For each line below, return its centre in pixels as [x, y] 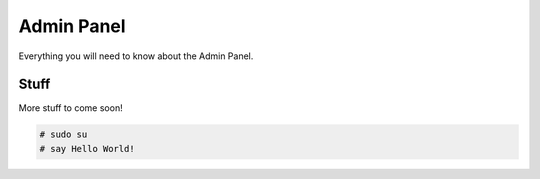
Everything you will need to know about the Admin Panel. [136, 56]
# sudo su [63, 134]
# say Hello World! [87, 148]
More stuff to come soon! [71, 108]
